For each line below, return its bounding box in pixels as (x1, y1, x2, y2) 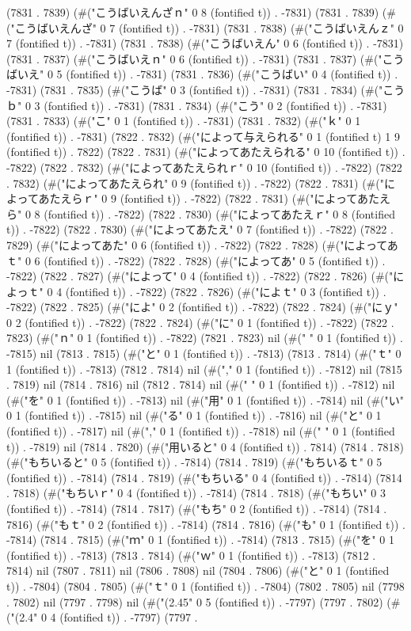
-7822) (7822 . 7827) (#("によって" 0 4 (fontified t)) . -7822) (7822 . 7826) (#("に (6, 268, 405, 284)
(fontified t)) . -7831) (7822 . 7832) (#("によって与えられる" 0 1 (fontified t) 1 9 (6, 127, 401, 144)
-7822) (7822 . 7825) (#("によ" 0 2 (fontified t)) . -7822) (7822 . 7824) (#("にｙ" (6, 298, 398, 315)
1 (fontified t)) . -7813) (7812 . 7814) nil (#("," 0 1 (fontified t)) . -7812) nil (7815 (6, 360, 402, 377)
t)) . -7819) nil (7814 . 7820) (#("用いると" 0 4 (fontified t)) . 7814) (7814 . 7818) (6, 438, 405, 454)
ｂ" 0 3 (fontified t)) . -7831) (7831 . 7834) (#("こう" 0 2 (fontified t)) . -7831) (6, 97, 387, 113)
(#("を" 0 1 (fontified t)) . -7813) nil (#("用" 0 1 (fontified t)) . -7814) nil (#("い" (6, 391, 404, 408)
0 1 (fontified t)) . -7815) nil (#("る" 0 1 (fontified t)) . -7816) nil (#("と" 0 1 (6, 407, 382, 424)
